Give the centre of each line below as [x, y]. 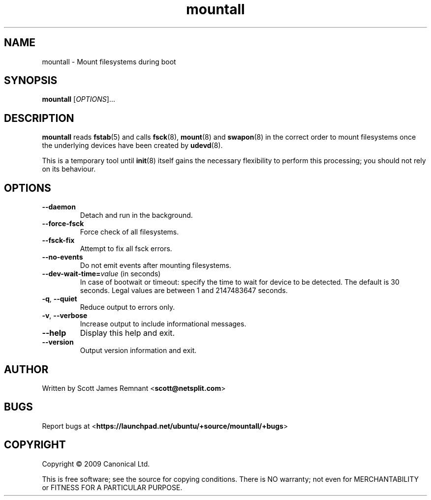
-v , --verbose [65, 316]
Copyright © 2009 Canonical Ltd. [96, 464]
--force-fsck [63, 224]
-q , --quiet [60, 299]
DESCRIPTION [39, 118]
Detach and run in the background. [136, 215]
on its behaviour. [69, 169]
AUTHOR [26, 369]
